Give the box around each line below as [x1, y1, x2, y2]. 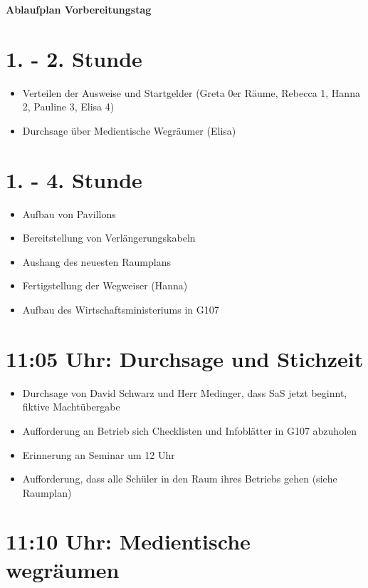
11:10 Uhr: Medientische [6, 527, 251, 556]
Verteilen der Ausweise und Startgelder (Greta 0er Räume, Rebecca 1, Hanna [22, 85, 360, 100]
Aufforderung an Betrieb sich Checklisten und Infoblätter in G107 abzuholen [22, 423, 357, 438]
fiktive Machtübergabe [22, 399, 120, 414]
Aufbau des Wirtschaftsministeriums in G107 [22, 302, 219, 316]
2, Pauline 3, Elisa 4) [22, 99, 115, 114]
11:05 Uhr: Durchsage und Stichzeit [6, 344, 364, 373]
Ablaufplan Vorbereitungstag [6, 2, 152, 16]
